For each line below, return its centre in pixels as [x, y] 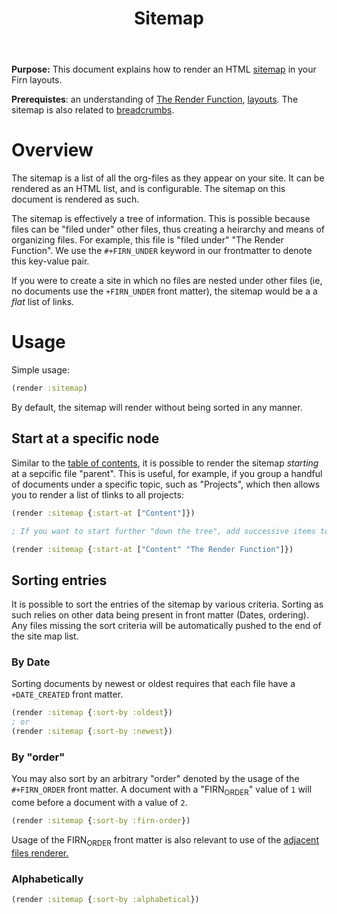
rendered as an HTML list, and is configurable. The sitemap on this [148, 189]
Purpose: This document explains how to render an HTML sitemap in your [164, 69]
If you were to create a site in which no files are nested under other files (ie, [167, 281]
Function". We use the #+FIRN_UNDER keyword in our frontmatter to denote [162, 251]
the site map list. [45, 636]
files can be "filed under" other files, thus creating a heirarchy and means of [168, 229]
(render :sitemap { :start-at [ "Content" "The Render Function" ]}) [152, 549]
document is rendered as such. [75, 199]
